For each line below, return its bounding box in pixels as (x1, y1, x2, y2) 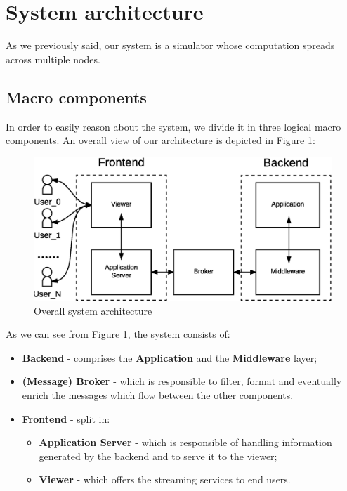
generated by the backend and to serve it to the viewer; (39, 448, 277, 463)
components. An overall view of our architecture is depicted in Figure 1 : (6, 133, 315, 148)
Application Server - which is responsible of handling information (39, 435, 332, 450)
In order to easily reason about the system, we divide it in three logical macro (6, 119, 341, 133)
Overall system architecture (34, 303, 152, 317)
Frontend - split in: (22, 411, 110, 426)
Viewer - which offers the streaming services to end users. (39, 472, 291, 487)
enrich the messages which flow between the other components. (22, 388, 294, 402)
